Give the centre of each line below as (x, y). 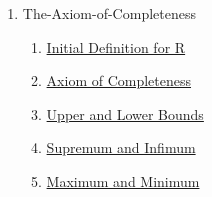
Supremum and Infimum (121, 147)
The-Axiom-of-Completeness (109, 13)
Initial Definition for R (116, 46)
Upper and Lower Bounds (125, 113)
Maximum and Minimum (123, 180)
